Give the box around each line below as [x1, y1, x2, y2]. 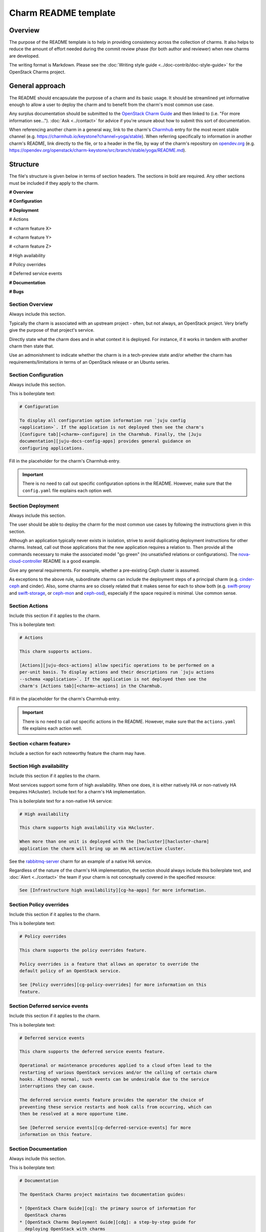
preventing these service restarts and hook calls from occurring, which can [19, 1104, 212, 1110]
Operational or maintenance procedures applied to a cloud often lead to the [19, 1062, 212, 1068]
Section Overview [9, 301, 53, 308]
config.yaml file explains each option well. [22, 487, 113, 493]
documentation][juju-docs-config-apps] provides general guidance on [19, 439, 191, 444]
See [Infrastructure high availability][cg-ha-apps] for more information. [19, 888, 207, 893]
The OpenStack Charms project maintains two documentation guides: [19, 1192, 186, 1198]
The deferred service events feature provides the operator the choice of [19, 1097, 204, 1103]
